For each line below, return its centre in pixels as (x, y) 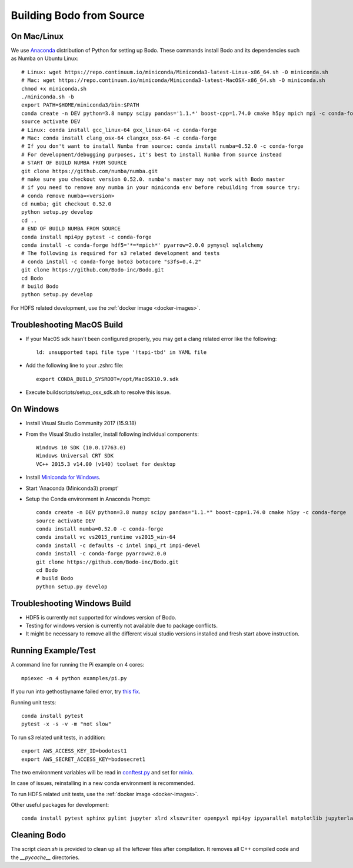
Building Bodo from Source (78, 15)
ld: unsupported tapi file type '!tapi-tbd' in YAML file (121, 352)
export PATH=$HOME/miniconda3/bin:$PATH (80, 105)
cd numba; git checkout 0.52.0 (66, 204)
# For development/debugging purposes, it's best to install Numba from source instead (152, 154)
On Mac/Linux (37, 36)
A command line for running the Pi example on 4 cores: (78, 665)
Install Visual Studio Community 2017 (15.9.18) (81, 423)
